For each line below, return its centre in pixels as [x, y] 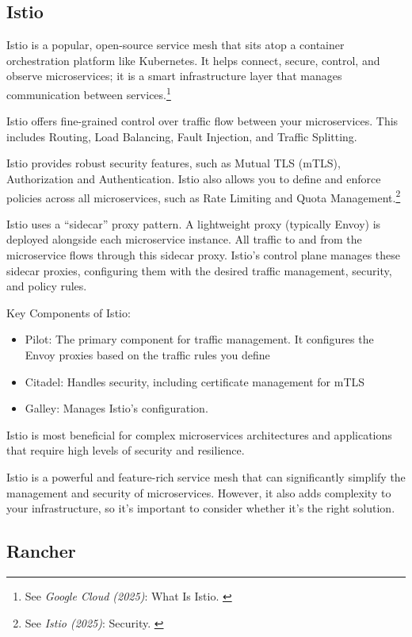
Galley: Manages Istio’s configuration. [116, 408]
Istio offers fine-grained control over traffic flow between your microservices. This [202, 121]
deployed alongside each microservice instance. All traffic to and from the [184, 239]
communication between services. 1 [89, 93]
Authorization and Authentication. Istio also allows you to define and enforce [194, 179]
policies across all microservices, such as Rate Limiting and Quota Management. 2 [204, 196]
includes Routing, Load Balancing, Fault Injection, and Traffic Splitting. [182, 136]
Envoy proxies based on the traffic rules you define [147, 355]
